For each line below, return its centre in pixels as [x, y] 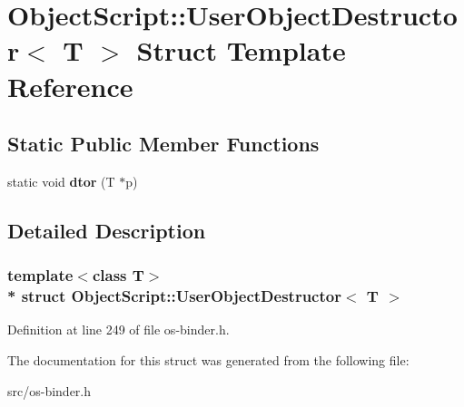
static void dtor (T [61, 181]
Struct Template [241, 50]
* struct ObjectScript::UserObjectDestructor [174, 296]
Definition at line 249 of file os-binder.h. [118, 329]
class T [118, 275]
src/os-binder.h [49, 390]
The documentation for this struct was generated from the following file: [208, 360]
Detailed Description [107, 230]
